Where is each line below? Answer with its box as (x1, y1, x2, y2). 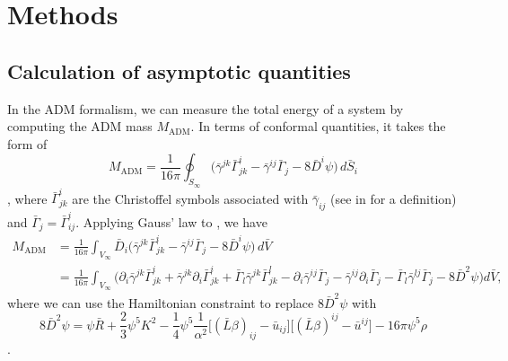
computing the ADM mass (7, 117, 153, 136)
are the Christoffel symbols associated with (72, 189, 309, 207)
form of (7, 134, 48, 153)
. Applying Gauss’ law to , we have (75, 212, 267, 231)
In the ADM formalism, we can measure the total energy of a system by (7, 99, 404, 118)
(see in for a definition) (330, 189, 457, 207)
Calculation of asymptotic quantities (7, 57, 351, 84)
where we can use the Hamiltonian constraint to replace (7, 293, 314, 312)
